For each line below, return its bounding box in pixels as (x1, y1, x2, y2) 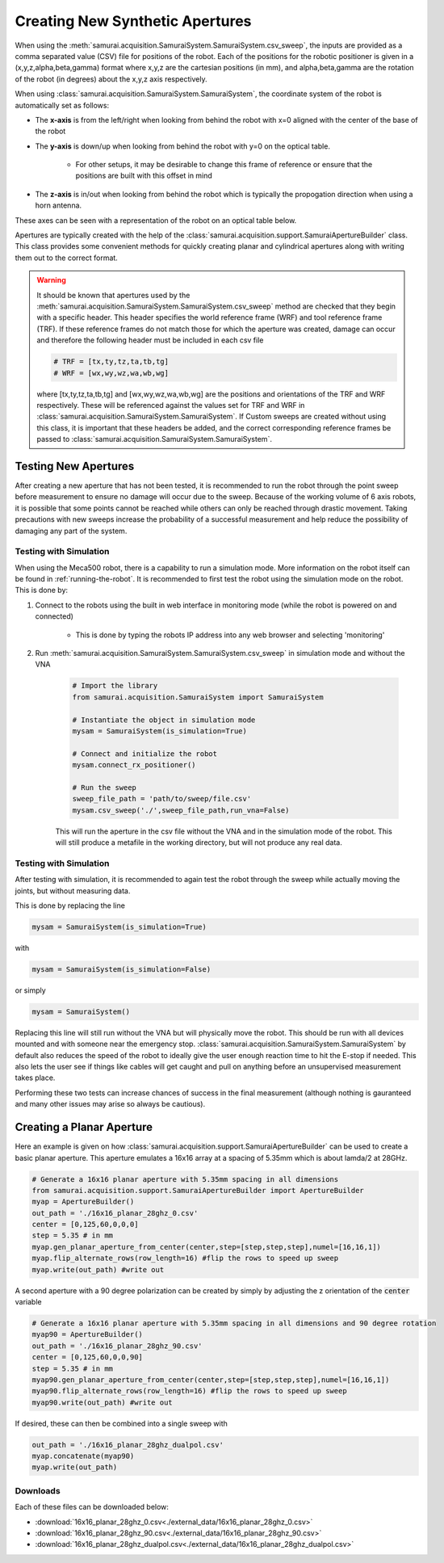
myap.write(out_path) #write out (31, 1265, 165, 1274)
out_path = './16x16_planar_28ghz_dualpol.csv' (31, 1440, 224, 1449)
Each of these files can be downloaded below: (15, 1502, 170, 1512)
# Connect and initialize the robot (72, 749, 218, 758)
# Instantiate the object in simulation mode (72, 715, 256, 725)
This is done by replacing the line (15, 901, 125, 910)
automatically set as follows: (15, 100, 109, 110)
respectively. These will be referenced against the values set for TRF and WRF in (36, 400, 305, 410)
